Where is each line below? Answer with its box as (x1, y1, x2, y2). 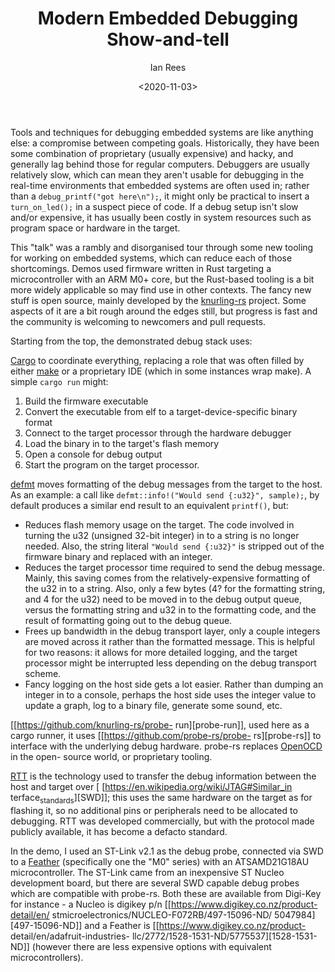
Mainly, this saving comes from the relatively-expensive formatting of (24, 572, 311, 584)
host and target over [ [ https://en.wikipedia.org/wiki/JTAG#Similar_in (10, 780, 293, 792)
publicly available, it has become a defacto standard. (10, 825, 228, 837)
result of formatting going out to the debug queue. (24, 614, 233, 626)
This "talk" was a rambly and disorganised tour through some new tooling (10, 241, 314, 253)
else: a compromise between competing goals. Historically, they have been (10, 137, 320, 149)
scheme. (24, 667, 62, 679)
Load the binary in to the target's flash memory (24, 437, 220, 449)
